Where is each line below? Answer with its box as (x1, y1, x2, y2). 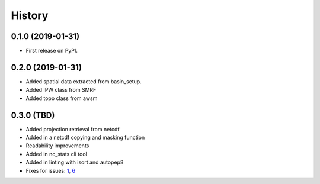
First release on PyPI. (25, 47, 78, 54)
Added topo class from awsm (25, 95, 98, 102)
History (11, 9, 49, 22)
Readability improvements (25, 142, 89, 149)
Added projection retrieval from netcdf (25, 125, 120, 133)
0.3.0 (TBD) (11, 110, 55, 120)
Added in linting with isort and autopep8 (25, 159, 124, 166)
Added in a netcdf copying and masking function (25, 134, 145, 141)
